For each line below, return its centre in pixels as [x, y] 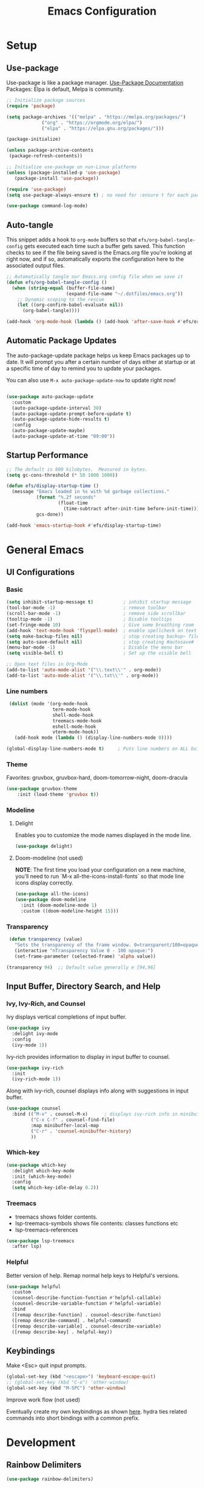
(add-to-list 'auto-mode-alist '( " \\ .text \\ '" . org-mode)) [84, 670]
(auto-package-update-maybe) [49, 431]
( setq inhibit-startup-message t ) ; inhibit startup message [99, 602]
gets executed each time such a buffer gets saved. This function [104, 246]
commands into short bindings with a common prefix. [73, 1418]
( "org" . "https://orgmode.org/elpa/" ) [92, 123]
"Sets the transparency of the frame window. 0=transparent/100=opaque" [108, 945]
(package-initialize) [34, 139]
